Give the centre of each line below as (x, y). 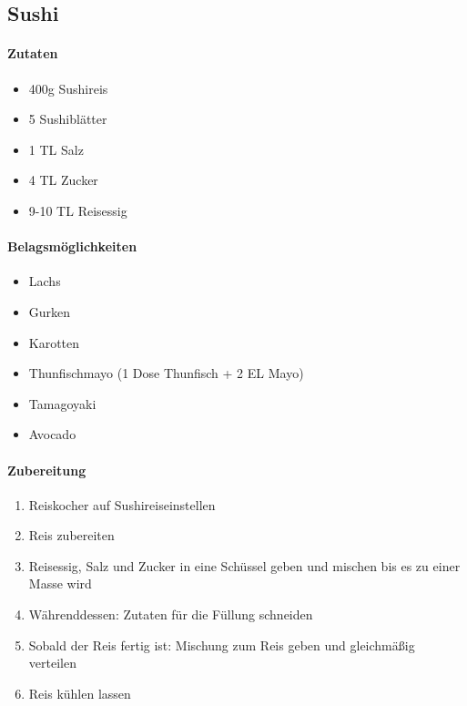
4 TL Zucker (63, 180)
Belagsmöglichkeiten (72, 246)
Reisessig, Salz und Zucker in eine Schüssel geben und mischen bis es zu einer (244, 565)
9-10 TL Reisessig (78, 210)
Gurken (50, 311)
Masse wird (60, 583)
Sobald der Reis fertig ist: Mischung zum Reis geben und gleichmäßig (222, 645)
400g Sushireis (68, 88)
